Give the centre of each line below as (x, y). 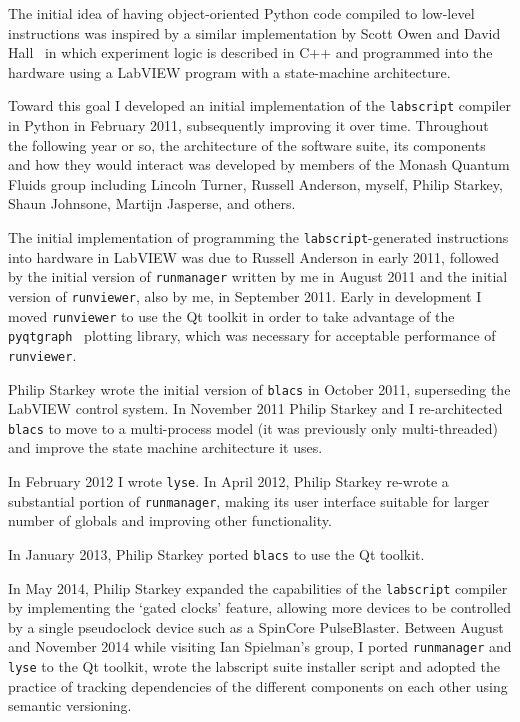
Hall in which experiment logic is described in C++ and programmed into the (250, 52)
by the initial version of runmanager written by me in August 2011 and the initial (258, 276)
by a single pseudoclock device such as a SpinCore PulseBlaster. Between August (256, 626)
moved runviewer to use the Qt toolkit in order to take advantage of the (231, 315)
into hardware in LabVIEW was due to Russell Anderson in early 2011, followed (254, 256)
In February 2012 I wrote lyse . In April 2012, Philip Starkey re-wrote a (228, 481)
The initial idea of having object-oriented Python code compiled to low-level (241, 13)
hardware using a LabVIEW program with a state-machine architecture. (229, 71)
